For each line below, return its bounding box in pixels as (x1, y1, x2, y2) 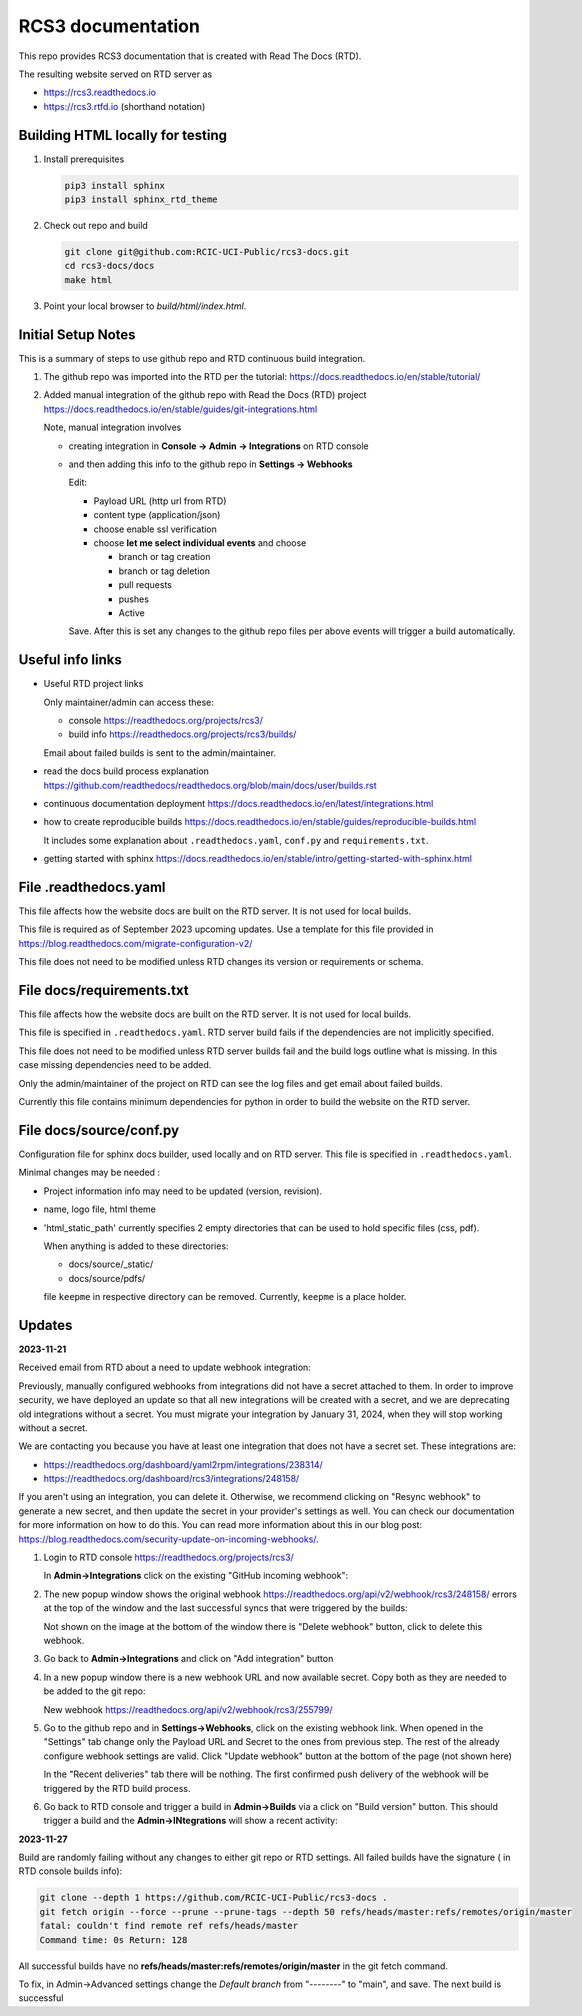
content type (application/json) (93, 509, 221, 521)
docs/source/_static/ (68, 1258, 154, 1270)
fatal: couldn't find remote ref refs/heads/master (39, 1920, 299, 1932)
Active (118, 606, 145, 619)
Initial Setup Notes (18, 326, 136, 343)
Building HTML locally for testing (18, 126, 228, 144)
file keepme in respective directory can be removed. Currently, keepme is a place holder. (43, 1291, 407, 1303)
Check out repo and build (43, 219, 149, 231)
